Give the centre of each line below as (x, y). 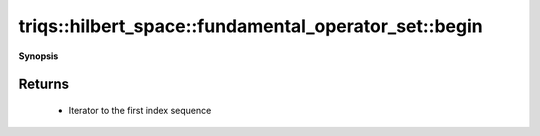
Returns (44, 84)
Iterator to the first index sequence (140, 110)
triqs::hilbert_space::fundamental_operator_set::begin (251, 26)
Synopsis (38, 56)
